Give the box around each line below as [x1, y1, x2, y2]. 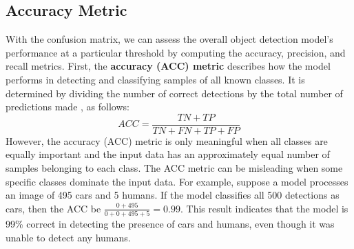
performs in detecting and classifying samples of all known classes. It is [6, 72, 305, 86]
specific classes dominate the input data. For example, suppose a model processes [6, 174, 348, 188]
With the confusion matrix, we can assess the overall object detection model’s [6, 32, 333, 46]
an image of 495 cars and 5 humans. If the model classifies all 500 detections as [6, 188, 340, 202]
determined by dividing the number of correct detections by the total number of [6, 86, 343, 100]
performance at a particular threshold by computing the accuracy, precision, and [6, 45, 346, 59]
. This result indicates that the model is [180, 201, 348, 215]
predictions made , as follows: [6, 99, 129, 114]
